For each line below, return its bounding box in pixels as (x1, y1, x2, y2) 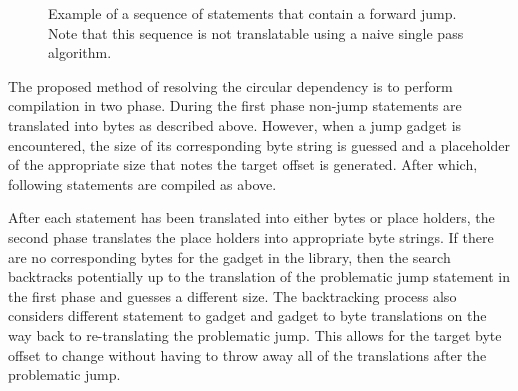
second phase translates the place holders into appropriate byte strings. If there (8, 226, 494, 247)
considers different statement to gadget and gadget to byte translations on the (8, 305, 487, 326)
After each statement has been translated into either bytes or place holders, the (8, 207, 495, 228)
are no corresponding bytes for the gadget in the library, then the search (8, 246, 451, 267)
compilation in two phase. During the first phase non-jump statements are (8, 95, 462, 116)
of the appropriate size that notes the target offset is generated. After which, (8, 154, 478, 175)
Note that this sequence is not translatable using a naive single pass (48, 22, 464, 43)
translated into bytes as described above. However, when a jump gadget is (8, 114, 462, 135)
